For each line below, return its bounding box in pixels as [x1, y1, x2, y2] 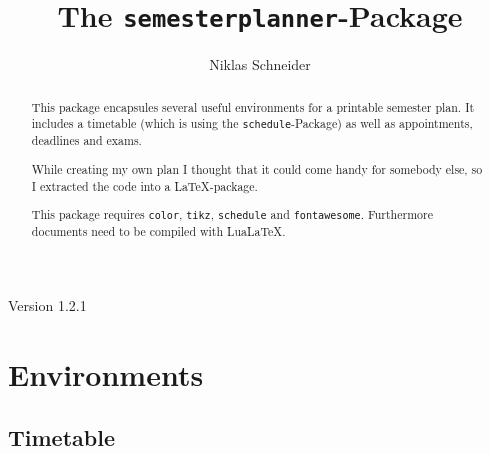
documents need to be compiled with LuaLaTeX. [31, 223, 286, 240]
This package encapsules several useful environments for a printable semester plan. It [31, 98, 475, 115]
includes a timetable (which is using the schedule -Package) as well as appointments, [31, 115, 473, 132]
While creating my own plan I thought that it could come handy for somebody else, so [31, 160, 483, 177]
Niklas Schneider [209, 54, 311, 75]
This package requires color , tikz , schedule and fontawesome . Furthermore [31, 206, 433, 223]
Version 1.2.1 [8, 294, 87, 315]
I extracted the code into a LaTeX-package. [31, 177, 258, 194]
